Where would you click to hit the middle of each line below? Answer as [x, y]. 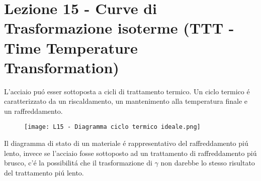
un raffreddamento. [33, 111]
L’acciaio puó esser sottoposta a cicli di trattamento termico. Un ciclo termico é [127, 91]
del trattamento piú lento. [44, 172]
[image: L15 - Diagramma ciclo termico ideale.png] [112, 127]
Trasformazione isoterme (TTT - [119, 28]
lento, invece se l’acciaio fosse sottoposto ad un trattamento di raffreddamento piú [130, 153]
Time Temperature [71, 47]
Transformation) [62, 67]
